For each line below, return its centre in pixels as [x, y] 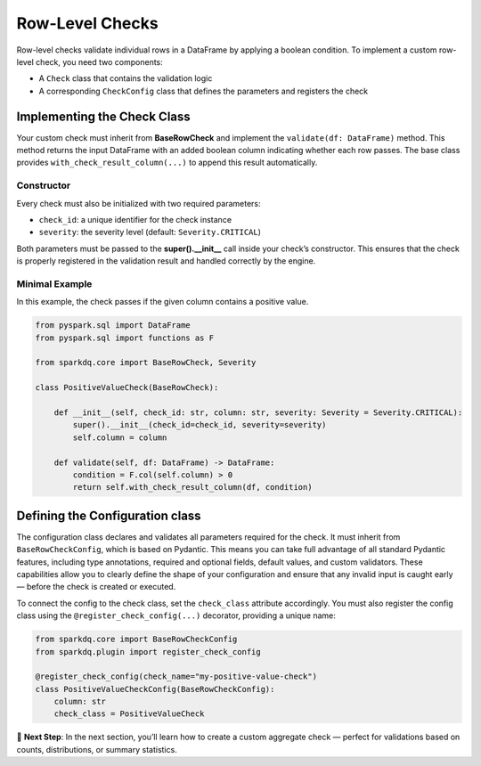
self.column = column [120, 437]
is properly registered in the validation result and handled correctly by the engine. [166, 261]
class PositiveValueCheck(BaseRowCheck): [127, 388]
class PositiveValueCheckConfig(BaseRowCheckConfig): [155, 689]
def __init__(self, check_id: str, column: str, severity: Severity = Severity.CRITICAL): [258, 412]
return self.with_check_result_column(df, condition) [192, 487]
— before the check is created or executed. [96, 587]
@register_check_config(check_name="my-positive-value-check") [176, 676]
